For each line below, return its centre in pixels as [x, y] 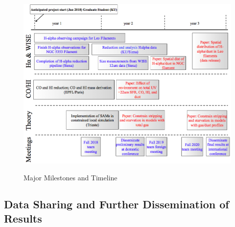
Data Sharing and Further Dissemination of [117, 204]
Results [23, 218]
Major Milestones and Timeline [70, 177]
